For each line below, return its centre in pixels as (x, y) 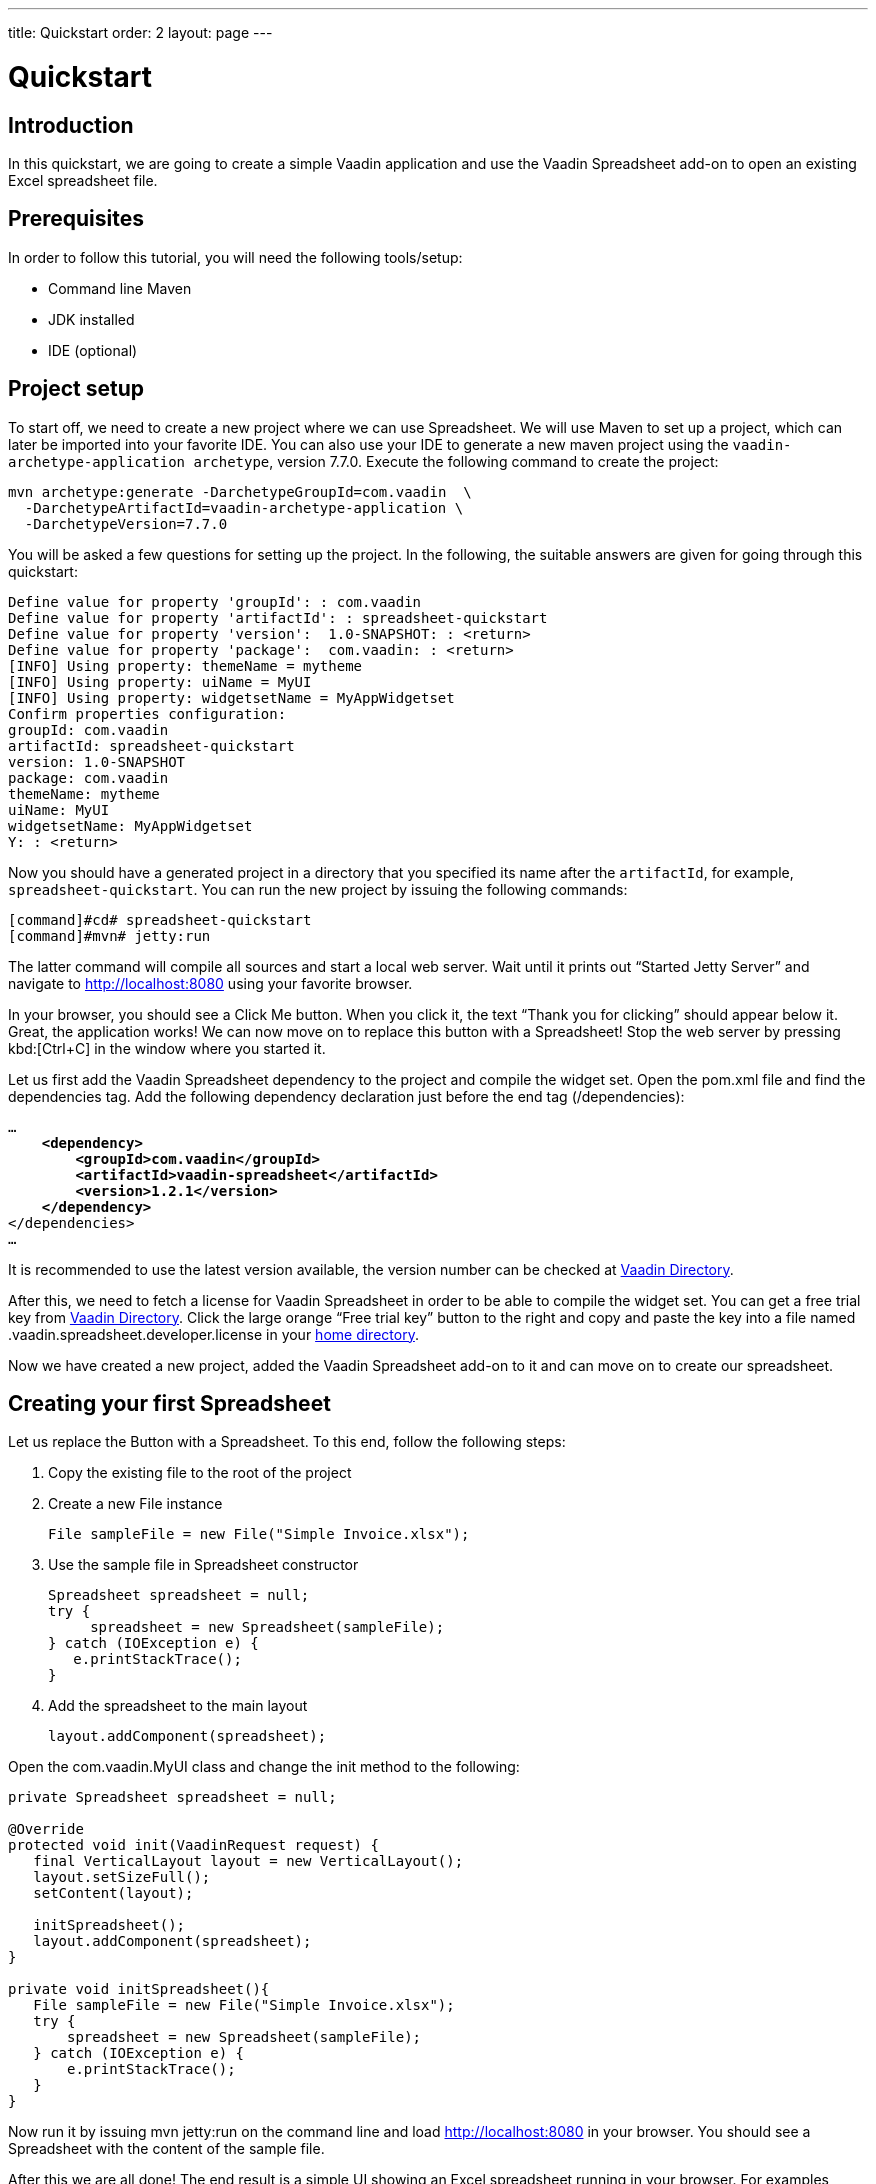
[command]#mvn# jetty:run (109, 935)
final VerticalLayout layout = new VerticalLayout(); (248, 1861)
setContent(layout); (113, 1893)
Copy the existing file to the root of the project (200, 1473)
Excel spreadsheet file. (83, 180)
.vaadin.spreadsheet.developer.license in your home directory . (213, 1334)
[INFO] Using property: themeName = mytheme (185, 665)
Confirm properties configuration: (147, 713)
